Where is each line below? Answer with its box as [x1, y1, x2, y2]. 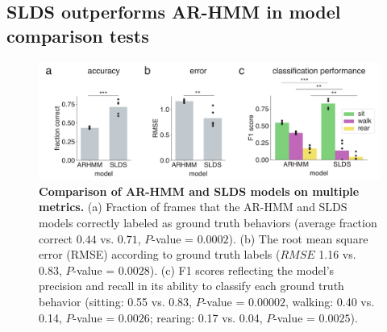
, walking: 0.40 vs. [285, 293, 375, 309]
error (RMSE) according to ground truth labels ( [39, 246, 281, 263]
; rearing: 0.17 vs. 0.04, [149, 309, 263, 326]
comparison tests [6, 23, 149, 48]
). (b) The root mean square [228, 230, 368, 247]
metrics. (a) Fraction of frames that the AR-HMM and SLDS [39, 198, 347, 215]
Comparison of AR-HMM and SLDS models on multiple [39, 182, 360, 199]
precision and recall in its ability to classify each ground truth [39, 277, 344, 294]
